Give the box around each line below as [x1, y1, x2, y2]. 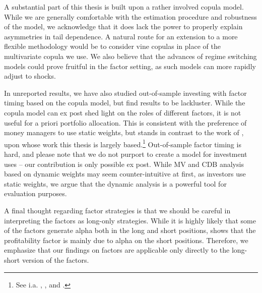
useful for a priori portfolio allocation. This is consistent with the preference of [4, 117, 247, 128]
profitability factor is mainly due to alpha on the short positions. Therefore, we [4, 235, 248, 245]
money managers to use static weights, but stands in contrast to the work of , [4, 127, 244, 138]
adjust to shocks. [4, 71, 56, 81]
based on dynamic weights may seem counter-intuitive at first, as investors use [4, 168, 246, 179]
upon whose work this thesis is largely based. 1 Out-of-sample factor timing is [4, 137, 241, 149]
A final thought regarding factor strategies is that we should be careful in [4, 205, 231, 215]
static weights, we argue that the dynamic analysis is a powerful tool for [4, 178, 227, 189]
